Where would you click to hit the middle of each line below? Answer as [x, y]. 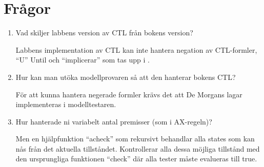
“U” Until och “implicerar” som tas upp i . [83, 60]
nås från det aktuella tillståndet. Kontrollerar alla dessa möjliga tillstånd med [138, 148]
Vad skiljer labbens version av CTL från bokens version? [104, 33]
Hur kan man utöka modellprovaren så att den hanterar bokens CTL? [126, 77]
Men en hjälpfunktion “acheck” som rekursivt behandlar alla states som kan [135, 139]
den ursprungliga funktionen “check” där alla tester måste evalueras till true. [136, 159]
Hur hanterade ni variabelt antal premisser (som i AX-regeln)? [114, 121]
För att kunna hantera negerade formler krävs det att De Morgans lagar [129, 94]
